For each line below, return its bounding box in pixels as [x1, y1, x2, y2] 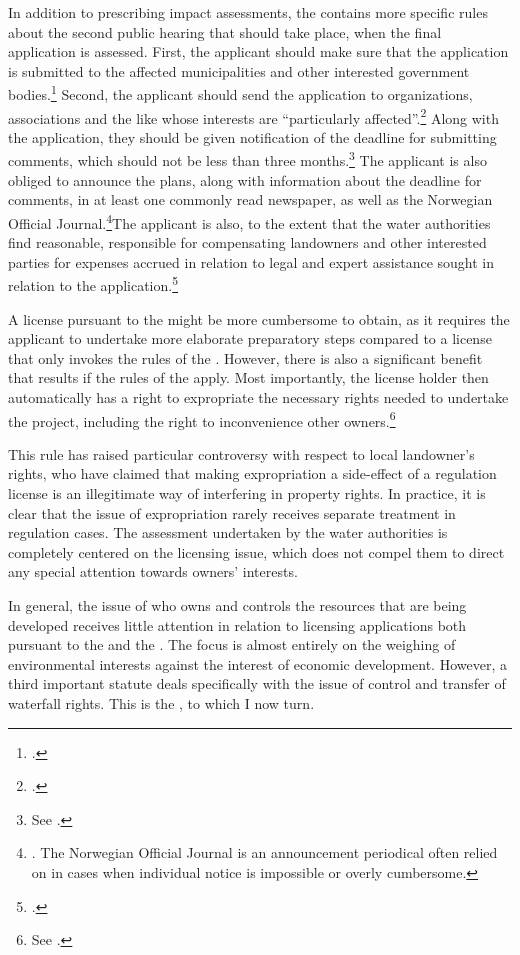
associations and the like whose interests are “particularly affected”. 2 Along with [8, 104, 499, 128]
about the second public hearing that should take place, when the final [8, 21, 442, 42]
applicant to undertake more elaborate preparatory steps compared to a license [8, 328, 492, 349]
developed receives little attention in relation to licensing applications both [8, 614, 467, 635]
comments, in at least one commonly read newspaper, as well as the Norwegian [8, 189, 493, 210]
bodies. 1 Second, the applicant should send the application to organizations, [8, 81, 473, 105]
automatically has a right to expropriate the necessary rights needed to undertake [8, 386, 509, 407]
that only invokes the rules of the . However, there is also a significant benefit [8, 347, 483, 368]
